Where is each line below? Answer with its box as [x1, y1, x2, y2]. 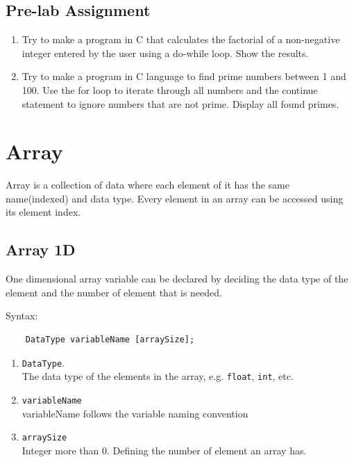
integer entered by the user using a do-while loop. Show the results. [22, 45, 309, 60]
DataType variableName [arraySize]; [25, 335, 195, 345]
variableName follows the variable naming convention [22, 406, 248, 420]
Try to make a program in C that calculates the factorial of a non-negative [22, 32, 340, 47]
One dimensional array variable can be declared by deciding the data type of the [6, 271, 348, 286]
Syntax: [6, 308, 38, 323]
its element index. [6, 205, 81, 219]
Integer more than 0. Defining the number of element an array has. [22, 443, 307, 457]
